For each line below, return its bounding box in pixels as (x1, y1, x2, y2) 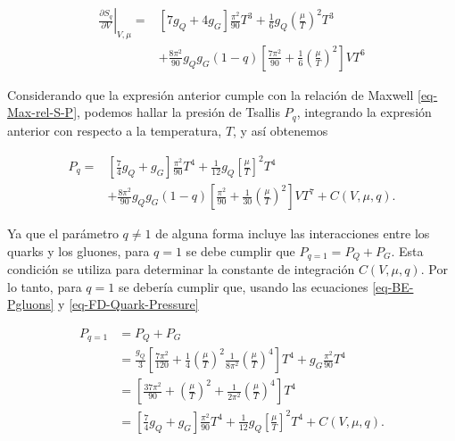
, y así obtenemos (233, 121, 328, 139)
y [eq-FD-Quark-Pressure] (58, 295, 199, 313)
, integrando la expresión (296, 103, 432, 121)
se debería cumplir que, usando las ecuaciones (118, 277, 368, 295)
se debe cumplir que (186, 241, 295, 260)
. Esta (391, 241, 424, 260)
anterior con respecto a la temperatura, (7, 121, 222, 139)
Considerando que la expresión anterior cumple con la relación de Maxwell (7, 85, 414, 104)
